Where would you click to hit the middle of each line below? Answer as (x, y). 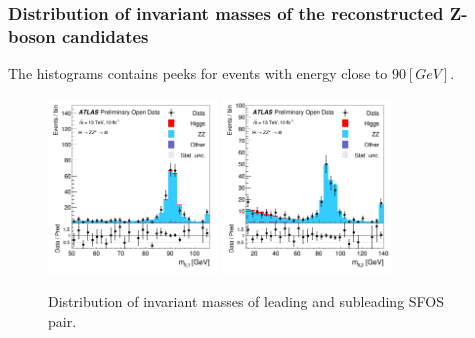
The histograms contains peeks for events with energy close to (198, 73)
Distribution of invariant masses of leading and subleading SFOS (246, 301)
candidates (105, 35)
